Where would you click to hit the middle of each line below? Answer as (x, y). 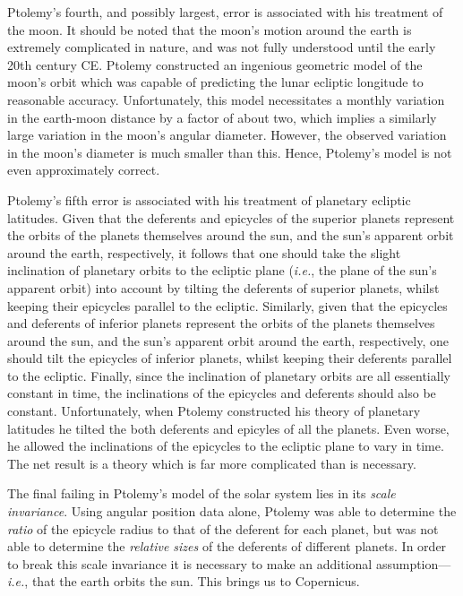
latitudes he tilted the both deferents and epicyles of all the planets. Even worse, (228, 428)
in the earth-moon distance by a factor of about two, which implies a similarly (222, 117)
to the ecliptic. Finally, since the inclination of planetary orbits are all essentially (229, 375)
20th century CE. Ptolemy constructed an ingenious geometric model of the (215, 64)
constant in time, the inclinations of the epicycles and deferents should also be (222, 393)
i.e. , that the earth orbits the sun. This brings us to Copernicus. (184, 581)
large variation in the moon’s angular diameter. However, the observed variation (227, 135)
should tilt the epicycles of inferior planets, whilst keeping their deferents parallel (230, 358)
